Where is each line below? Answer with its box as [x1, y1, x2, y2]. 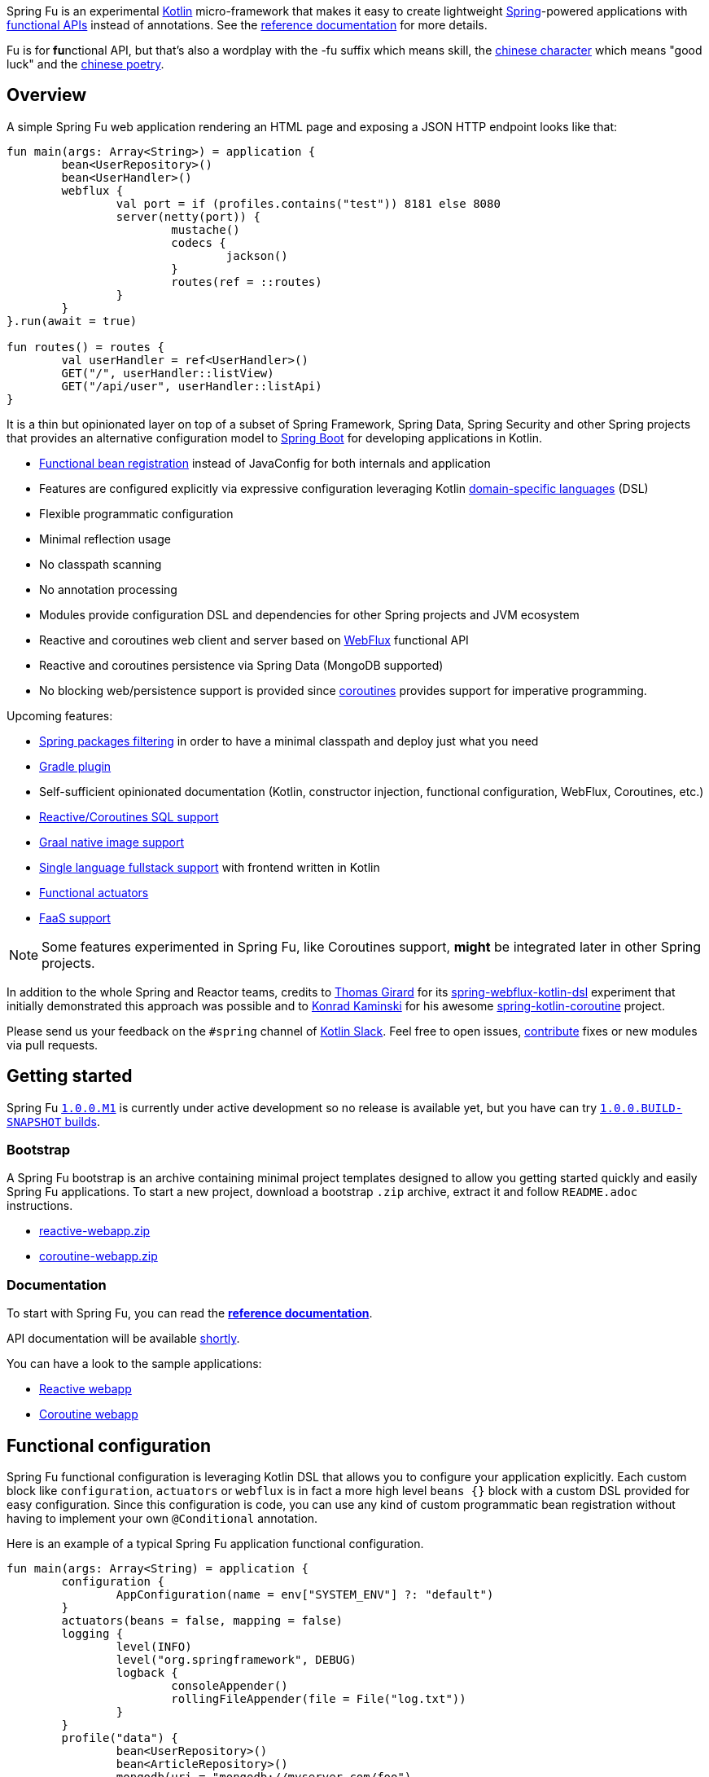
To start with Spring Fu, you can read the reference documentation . [7, 1306, 373, 1321]
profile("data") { [61, 1731, 178, 1745]
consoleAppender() [171, 1679, 288, 1693]
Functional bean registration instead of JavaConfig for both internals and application [39, 455, 491, 470]
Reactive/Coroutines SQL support [39, 809, 219, 824]
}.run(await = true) [7, 314, 138, 328]
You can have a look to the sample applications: [7, 1357, 262, 1371]
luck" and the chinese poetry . [7, 57, 164, 71]
